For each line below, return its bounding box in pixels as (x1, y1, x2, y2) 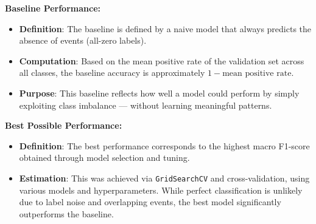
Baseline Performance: (5, 2, 100, 14)
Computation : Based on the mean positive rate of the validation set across (19, 54, 304, 67)
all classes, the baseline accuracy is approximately (19, 66, 205, 79)
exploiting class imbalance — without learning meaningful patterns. (19, 98, 272, 111)
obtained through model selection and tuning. (19, 151, 190, 164)
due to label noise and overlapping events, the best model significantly (19, 195, 281, 208)
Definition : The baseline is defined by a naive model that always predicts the (19, 22, 312, 35)
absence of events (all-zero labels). (19, 34, 147, 47)
